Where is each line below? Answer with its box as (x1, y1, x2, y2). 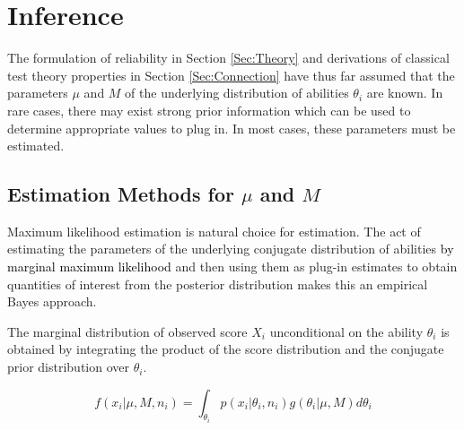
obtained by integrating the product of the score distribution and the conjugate (7, 340, 444, 358)
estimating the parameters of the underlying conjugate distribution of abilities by (7, 239, 454, 258)
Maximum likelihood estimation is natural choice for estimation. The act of (7, 221, 421, 240)
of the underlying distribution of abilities (125, 83, 349, 102)
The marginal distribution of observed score (7, 322, 248, 340)
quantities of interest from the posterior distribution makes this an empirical (7, 274, 428, 293)
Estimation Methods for (7, 180, 234, 208)
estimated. (7, 136, 65, 155)
